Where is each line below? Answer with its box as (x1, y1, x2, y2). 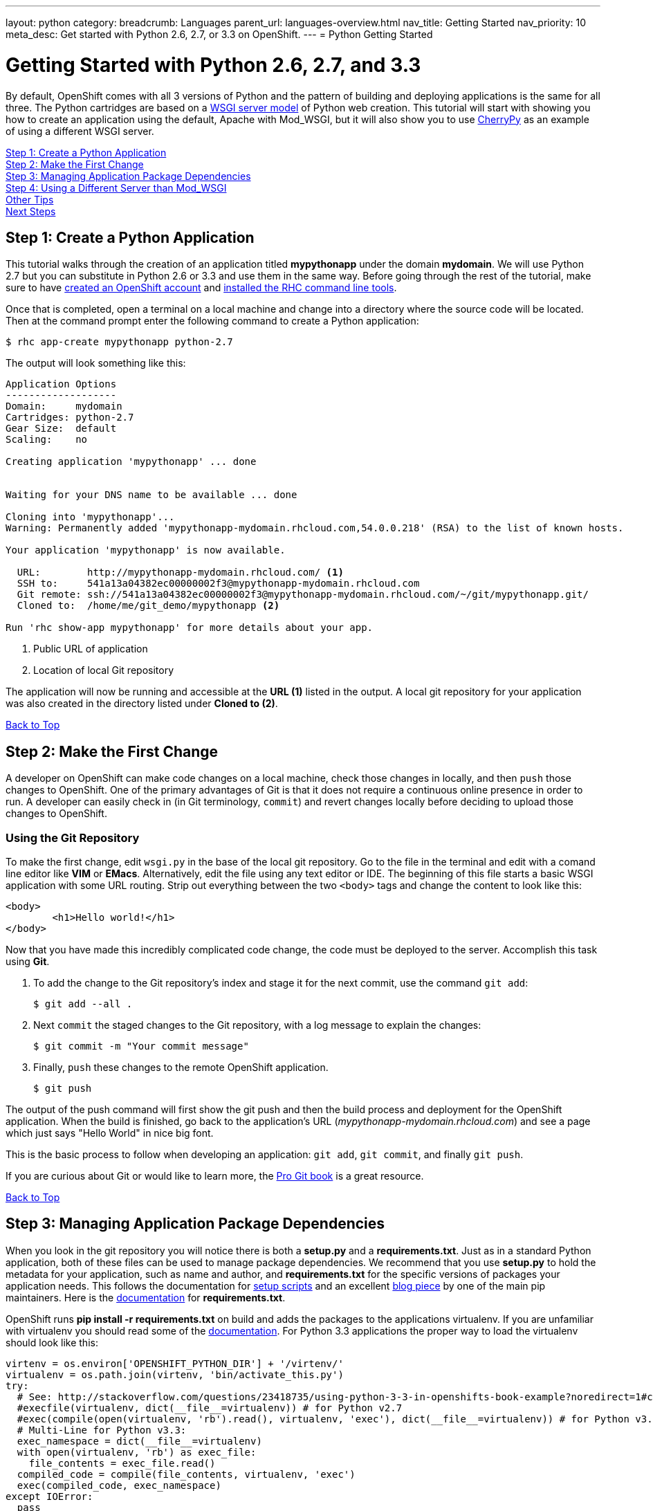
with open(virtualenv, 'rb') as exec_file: (17, 1446, 257, 1458)
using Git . (6, 955, 50, 967)
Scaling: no (6, 434, 88, 446)
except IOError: (6, 1490, 93, 1502)
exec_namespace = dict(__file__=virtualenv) (17, 1435, 262, 1447)
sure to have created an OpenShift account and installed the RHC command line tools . (6, 282, 397, 294)
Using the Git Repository (6, 830, 140, 845)
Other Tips (6, 193, 54, 205)
